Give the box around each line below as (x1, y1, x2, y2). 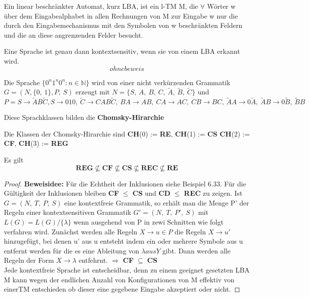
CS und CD (132, 188, 170, 198)
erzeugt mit (75, 87, 110, 97)
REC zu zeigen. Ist (184, 188, 243, 198)
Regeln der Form (4, 255, 54, 265)
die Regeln (174, 226, 206, 236)
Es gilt (4, 154, 23, 164)
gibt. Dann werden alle (162, 245, 231, 255)
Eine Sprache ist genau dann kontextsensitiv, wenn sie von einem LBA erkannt (4, 46, 240, 56)
